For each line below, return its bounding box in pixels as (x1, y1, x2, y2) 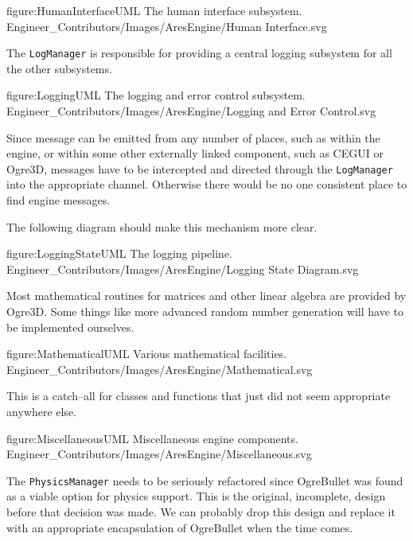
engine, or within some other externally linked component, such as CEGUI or (6, 145, 384, 162)
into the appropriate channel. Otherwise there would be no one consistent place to (6, 176, 407, 193)
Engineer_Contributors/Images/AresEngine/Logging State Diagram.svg (6, 260, 359, 277)
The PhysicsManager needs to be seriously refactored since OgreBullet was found (6, 472, 403, 488)
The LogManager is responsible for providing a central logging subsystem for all (6, 45, 392, 61)
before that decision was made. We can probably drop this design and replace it (6, 504, 395, 520)
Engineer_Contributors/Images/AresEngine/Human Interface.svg (6, 18, 327, 34)
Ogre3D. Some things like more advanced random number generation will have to (6, 303, 404, 320)
